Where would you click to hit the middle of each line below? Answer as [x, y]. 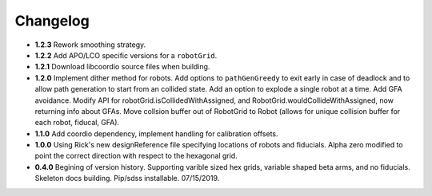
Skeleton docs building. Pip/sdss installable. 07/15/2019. [127, 178]
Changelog [52, 21]
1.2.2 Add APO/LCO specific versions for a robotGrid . [126, 55]
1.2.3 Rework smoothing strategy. [90, 45]
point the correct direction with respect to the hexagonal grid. [136, 156]
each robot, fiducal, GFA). [77, 123]
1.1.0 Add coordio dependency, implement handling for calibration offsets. [156, 133]
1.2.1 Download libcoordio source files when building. [122, 67]
